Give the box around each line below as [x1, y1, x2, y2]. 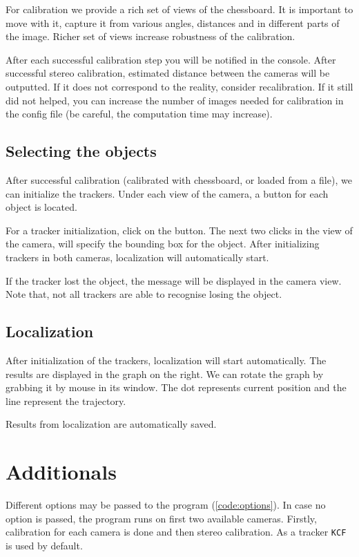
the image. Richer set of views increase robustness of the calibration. [6, 29, 295, 44]
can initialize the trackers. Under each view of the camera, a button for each [6, 186, 329, 200]
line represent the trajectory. [6, 393, 126, 408]
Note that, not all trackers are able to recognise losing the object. [6, 287, 282, 301]
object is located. [6, 200, 77, 214]
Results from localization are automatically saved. [6, 417, 217, 431]
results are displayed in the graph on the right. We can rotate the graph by [6, 366, 324, 381]
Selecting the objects [6, 140, 157, 162]
